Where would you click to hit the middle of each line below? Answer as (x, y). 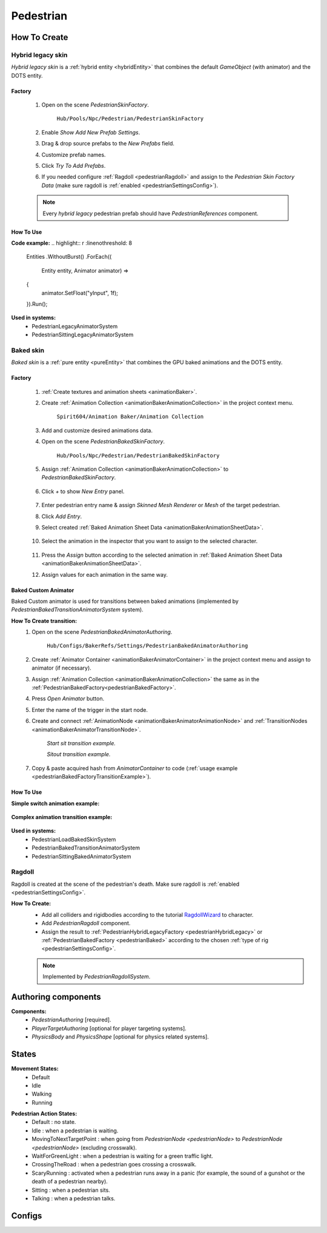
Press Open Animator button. (68, 699)
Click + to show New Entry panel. (83, 491)
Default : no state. (54, 1122)
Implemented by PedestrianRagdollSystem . (97, 977)
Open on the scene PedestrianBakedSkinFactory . (103, 442)
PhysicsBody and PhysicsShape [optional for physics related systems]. (120, 1037)
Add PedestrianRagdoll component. (86, 923)
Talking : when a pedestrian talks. (74, 1198)
